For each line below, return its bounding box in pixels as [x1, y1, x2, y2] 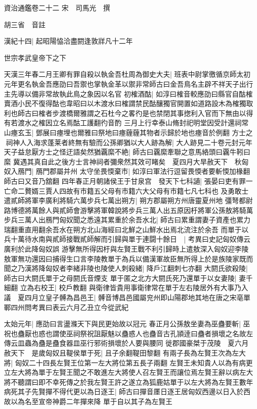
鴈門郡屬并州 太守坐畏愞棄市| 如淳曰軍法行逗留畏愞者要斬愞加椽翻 [36, 166, 250, 176]
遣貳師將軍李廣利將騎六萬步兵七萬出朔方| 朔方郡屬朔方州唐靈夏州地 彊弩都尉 [4, 195, 253, 205]
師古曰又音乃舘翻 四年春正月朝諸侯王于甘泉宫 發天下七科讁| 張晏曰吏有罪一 [4, 175, 253, 186]
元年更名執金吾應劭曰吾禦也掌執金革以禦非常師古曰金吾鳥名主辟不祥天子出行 [4, 78, 253, 89]
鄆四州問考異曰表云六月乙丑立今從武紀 [4, 302, 128, 312]
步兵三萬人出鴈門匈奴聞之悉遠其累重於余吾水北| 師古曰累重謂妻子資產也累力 [4, 214, 251, 225]
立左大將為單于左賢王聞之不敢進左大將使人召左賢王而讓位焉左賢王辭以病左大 [4, 367, 253, 377]
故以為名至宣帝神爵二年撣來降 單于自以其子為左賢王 [4, 396, 172, 406]
